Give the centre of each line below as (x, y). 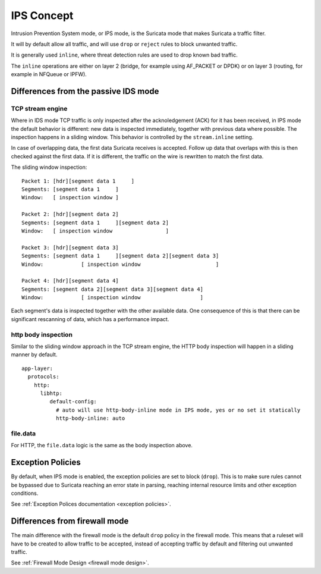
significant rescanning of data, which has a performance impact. (90, 319)
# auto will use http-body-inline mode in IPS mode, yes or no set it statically (178, 410)
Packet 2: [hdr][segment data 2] (70, 214)
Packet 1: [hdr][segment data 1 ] (78, 181)
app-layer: (37, 368)
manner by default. (34, 355)
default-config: (73, 402)
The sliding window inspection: (49, 167)
